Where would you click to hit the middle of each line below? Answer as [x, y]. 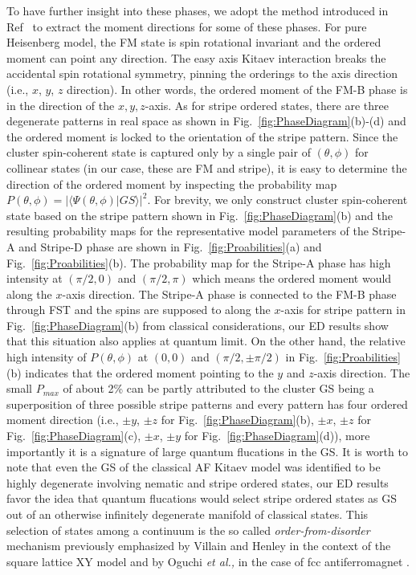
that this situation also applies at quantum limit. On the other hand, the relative [206, 341]
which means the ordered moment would [292, 278]
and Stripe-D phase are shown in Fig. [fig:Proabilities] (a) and [170, 246]
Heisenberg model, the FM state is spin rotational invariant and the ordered [194, 42]
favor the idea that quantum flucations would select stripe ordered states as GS [202, 498]
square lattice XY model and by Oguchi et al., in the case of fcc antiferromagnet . [208, 561]
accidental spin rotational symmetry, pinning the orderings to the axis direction [202, 73]
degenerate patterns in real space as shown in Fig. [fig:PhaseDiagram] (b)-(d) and [206, 121]
